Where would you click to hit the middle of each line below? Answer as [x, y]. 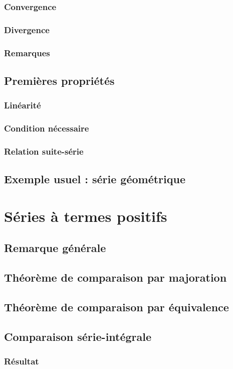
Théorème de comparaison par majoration [115, 277]
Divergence [27, 29]
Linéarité [23, 105]
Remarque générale [55, 248]
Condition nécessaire [47, 128]
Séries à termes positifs [86, 216]
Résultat [22, 361]
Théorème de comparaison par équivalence [116, 306]
